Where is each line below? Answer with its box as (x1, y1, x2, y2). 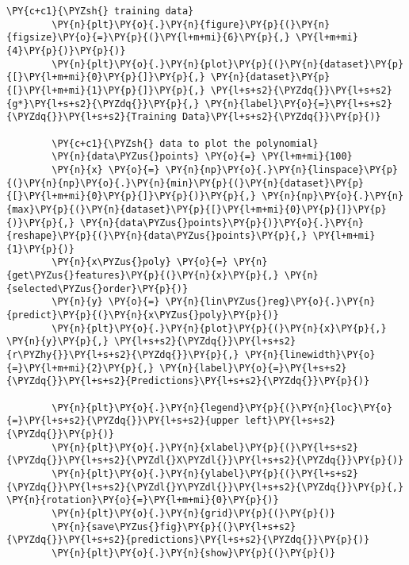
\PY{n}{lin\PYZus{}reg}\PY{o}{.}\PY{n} (165, 296, 376, 308)
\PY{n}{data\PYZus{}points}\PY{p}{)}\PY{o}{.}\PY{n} (80, 217, 365, 229)
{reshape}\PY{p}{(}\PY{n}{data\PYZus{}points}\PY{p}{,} (6, 230, 308, 242)
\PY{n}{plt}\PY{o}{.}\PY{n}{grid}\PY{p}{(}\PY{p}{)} (52, 507, 336, 519)
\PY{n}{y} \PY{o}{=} (52, 296, 160, 308)
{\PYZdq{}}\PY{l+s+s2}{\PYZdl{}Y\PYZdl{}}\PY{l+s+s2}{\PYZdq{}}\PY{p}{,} (6, 481, 404, 493)
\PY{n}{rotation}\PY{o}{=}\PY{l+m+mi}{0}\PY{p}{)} (6, 494, 279, 506)
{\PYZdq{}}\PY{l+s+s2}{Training (6, 111, 177, 123)
